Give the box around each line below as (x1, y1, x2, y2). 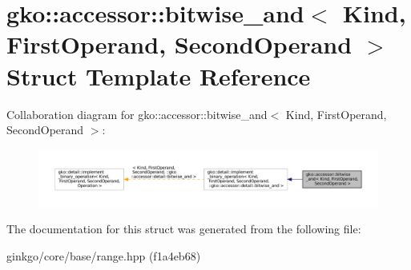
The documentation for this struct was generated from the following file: (6, 220, 361, 237)
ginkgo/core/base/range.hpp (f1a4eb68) (6, 247, 201, 264)
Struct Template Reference (6, 59, 311, 92)
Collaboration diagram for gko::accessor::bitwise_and (6, 105, 268, 122)
